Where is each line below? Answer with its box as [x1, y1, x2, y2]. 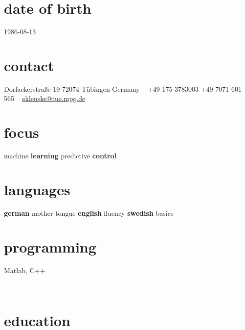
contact [4, 55, 54, 75]
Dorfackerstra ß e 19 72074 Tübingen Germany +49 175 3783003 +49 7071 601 [4, 83, 242, 94]
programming [4, 236, 96, 256]
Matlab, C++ [4, 265, 45, 275]
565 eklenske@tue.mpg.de [4, 93, 86, 103]
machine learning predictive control [4, 151, 116, 161]
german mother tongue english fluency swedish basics [4, 207, 174, 218]
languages [4, 179, 70, 199]
